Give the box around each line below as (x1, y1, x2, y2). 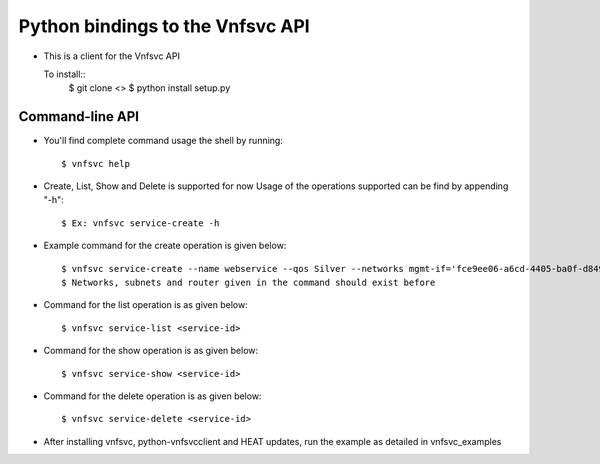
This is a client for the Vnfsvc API (43, 50, 180, 62)
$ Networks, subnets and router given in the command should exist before (61, 276, 436, 288)
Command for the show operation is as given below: (43, 345, 259, 357)
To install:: (43, 68, 86, 80)
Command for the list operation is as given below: (43, 299, 249, 311)
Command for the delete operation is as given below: (43, 390, 262, 402)
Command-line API (18, 108, 140, 125)
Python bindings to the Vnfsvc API (18, 15, 310, 37)
